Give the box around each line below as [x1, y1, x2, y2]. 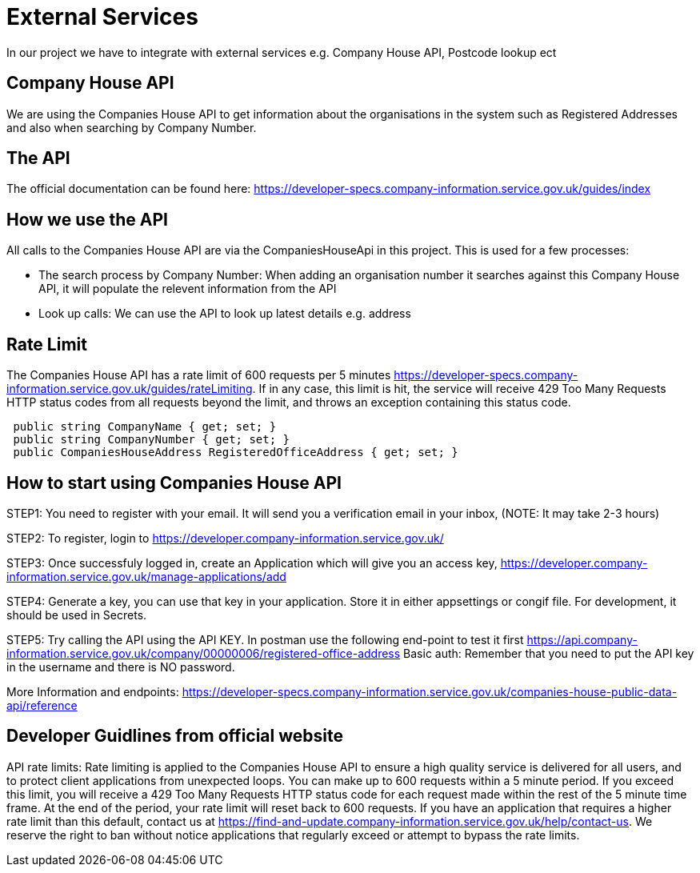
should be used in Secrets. [6, 607, 147, 622]
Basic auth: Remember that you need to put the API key [403, 646, 694, 660]
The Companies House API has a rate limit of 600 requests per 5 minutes [6, 368, 391, 382]
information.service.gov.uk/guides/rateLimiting [6, 382, 253, 396]
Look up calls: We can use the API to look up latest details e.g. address [38, 306, 411, 321]
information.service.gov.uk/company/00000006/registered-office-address [6, 646, 401, 660]
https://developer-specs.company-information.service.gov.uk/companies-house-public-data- [182, 684, 678, 699]
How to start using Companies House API [6, 472, 342, 493]
